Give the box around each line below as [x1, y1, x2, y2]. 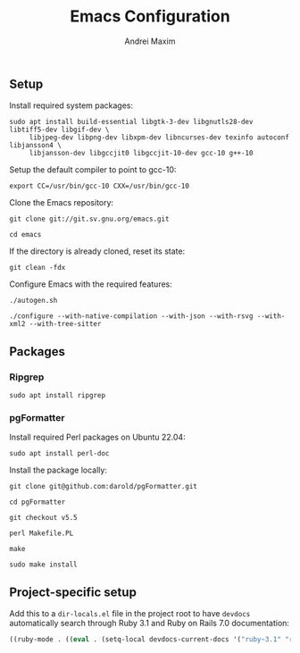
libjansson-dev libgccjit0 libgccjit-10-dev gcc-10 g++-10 [29, 149, 254, 158]
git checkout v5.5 [9, 514, 78, 523]
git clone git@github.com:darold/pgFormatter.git [9, 482, 198, 491]
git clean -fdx [9, 264, 66, 272]
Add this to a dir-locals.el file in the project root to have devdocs [9, 608, 251, 619]
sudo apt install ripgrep [9, 391, 105, 400]
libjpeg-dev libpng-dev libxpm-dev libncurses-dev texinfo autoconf [29, 133, 290, 142]
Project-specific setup [9, 584, 137, 599]
